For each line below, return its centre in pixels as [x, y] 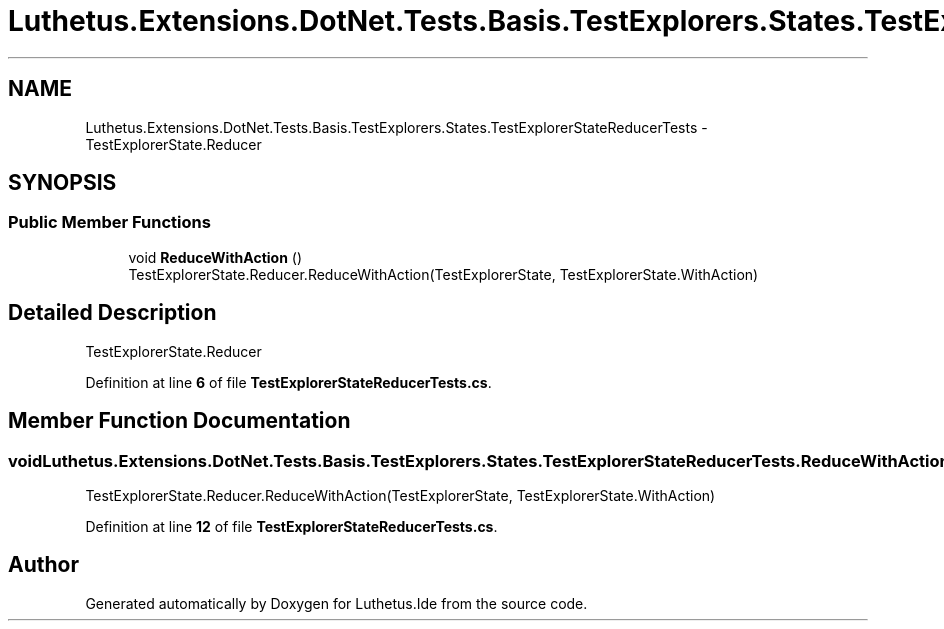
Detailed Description [112, 313]
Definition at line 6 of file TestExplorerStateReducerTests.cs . [288, 382]
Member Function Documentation [179, 421]
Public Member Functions [109, 222]
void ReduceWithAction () [215, 257]
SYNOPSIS [62, 183]
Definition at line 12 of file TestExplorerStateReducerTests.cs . [291, 526]
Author [43, 565]
